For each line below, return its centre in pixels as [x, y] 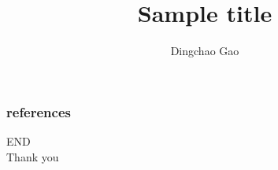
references [39, 111]
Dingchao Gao [205, 51]
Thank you [33, 156]
